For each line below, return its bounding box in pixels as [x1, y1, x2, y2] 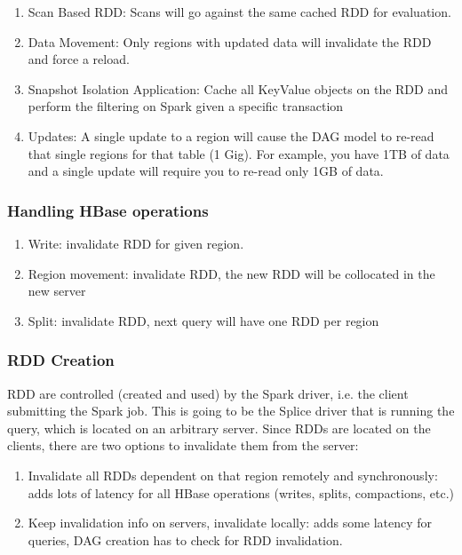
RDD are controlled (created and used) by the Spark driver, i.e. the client [7, 384, 409, 402]
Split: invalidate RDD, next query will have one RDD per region [28, 311, 379, 329]
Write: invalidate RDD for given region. [28, 234, 244, 252]
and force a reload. [28, 50, 130, 68]
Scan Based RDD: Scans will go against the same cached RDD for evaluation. [28, 3, 451, 20]
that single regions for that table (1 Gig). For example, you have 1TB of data [28, 144, 450, 163]
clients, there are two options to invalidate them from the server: [7, 436, 359, 455]
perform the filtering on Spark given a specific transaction [28, 97, 344, 115]
